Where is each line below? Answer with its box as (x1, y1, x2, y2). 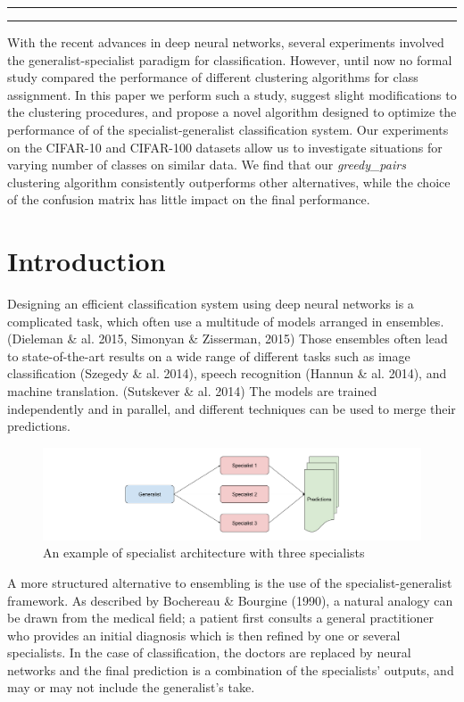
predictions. (7, 417, 70, 435)
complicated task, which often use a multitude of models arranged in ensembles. (7, 311, 444, 330)
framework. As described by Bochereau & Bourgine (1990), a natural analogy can (7, 591, 453, 609)
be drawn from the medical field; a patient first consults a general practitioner (7, 608, 435, 627)
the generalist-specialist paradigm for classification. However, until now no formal (7, 50, 452, 69)
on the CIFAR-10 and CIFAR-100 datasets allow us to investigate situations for (7, 137, 443, 156)
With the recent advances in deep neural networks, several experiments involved (7, 33, 444, 51)
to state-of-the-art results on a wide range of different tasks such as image (7, 346, 410, 365)
